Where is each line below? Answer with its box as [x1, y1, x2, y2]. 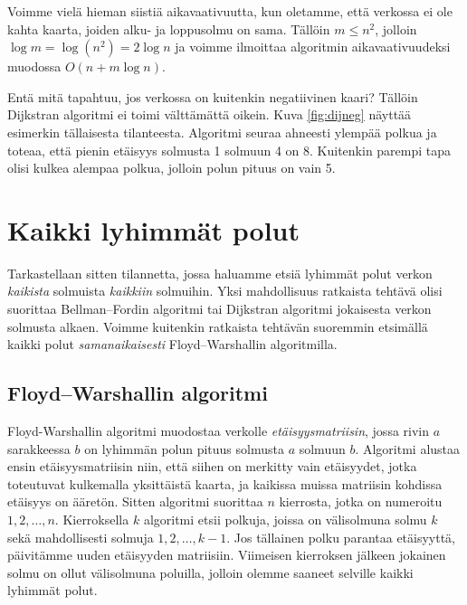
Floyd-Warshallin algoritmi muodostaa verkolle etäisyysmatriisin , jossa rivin [7, 421, 430, 440]
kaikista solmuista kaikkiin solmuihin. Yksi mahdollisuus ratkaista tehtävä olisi [7, 281, 443, 300]
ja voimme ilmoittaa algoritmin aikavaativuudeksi [175, 37, 451, 56]
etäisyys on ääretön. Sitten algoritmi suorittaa [7, 492, 263, 511]
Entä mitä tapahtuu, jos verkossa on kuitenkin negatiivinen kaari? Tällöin [7, 87, 418, 106]
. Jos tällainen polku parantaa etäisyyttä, [226, 527, 456, 546]
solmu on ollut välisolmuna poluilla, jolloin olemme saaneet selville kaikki [7, 562, 414, 581]
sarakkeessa [7, 439, 71, 458]
